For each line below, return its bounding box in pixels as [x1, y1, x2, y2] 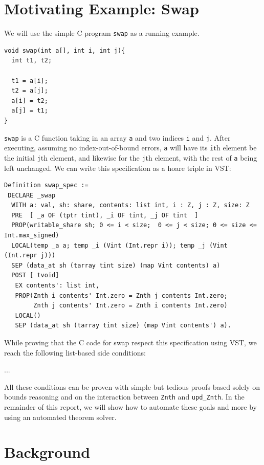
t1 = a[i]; [11, 77, 48, 84]
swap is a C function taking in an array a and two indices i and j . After [4, 132, 231, 143]
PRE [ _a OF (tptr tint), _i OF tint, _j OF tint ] [11, 211, 199, 219]
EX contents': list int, [15, 282, 100, 290]
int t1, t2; [11, 57, 52, 64]
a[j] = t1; [11, 107, 48, 115]
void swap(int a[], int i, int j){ [4, 47, 125, 54]
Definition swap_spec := [4, 182, 89, 189]
